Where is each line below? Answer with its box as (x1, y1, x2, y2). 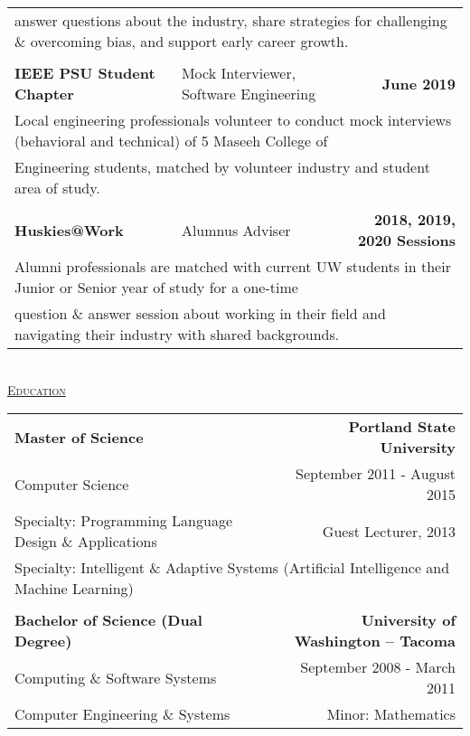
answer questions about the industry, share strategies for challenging (14, 10, 447, 31)
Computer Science (14, 473, 129, 495)
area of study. (14, 177, 100, 198)
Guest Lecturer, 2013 (322, 520, 456, 542)
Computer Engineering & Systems (14, 703, 230, 725)
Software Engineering (181, 83, 316, 104)
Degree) (14, 630, 72, 652)
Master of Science (14, 426, 144, 448)
